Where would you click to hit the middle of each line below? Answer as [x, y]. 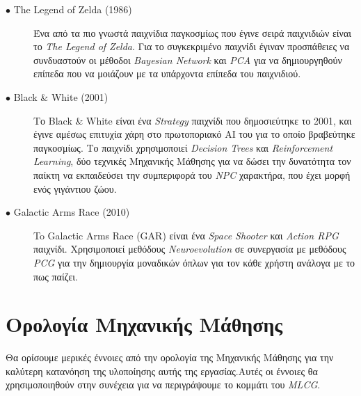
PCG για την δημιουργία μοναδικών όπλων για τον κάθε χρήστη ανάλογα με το [194, 262]
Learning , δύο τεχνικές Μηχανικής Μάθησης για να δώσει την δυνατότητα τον [192, 161]
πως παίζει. [56, 276]
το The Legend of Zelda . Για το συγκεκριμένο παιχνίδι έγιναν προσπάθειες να [192, 46]
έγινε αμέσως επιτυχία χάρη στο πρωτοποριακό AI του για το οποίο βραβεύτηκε [194, 134]
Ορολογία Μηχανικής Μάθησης [144, 324]
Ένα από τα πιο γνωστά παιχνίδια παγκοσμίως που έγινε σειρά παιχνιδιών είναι [193, 32]
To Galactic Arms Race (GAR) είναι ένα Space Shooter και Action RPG [186, 235]
